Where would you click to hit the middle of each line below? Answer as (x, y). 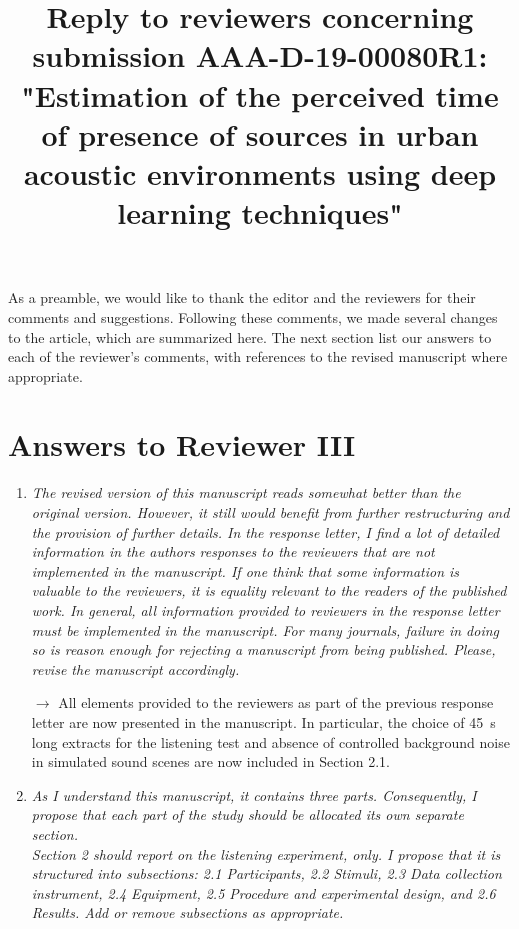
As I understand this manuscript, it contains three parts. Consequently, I (254, 794)
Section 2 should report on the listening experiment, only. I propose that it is (266, 853)
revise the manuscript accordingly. (135, 668)
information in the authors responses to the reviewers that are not (233, 551)
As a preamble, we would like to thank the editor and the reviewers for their (242, 297)
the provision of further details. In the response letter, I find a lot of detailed (265, 531)
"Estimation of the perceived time (260, 94)
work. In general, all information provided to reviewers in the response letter (265, 609)
